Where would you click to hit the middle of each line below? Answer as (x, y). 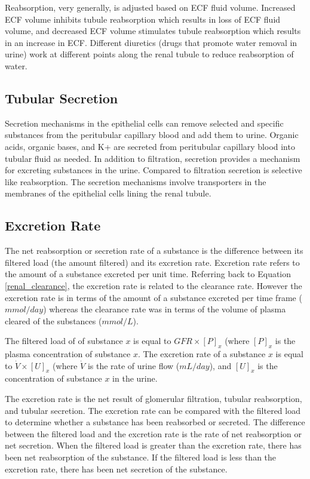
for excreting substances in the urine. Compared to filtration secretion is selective (154, 170)
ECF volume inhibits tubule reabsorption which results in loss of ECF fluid (143, 19)
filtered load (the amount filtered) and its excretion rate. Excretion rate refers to (152, 262)
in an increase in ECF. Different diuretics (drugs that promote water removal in (151, 42)
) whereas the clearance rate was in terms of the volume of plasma (165, 309)
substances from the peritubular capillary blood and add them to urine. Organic (152, 135)
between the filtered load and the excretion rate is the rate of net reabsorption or (154, 433)
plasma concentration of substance (68, 354)
